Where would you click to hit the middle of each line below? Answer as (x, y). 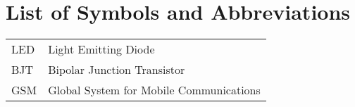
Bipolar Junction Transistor (117, 70)
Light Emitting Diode (101, 49)
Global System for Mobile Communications (154, 90)
